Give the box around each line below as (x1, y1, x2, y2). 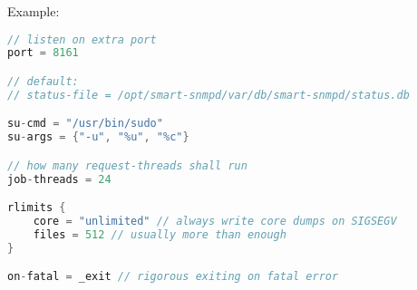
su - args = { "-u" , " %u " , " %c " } (7, 130, 189, 144)
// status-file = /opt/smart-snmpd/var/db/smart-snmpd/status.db (7, 88, 410, 101)
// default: (7, 75, 79, 88)
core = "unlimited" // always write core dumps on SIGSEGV (33, 215, 397, 228)
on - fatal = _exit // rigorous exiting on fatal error (7, 270, 339, 284)
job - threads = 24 (7, 172, 112, 186)
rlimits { (7, 201, 66, 215)
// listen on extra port (7, 33, 157, 46)
